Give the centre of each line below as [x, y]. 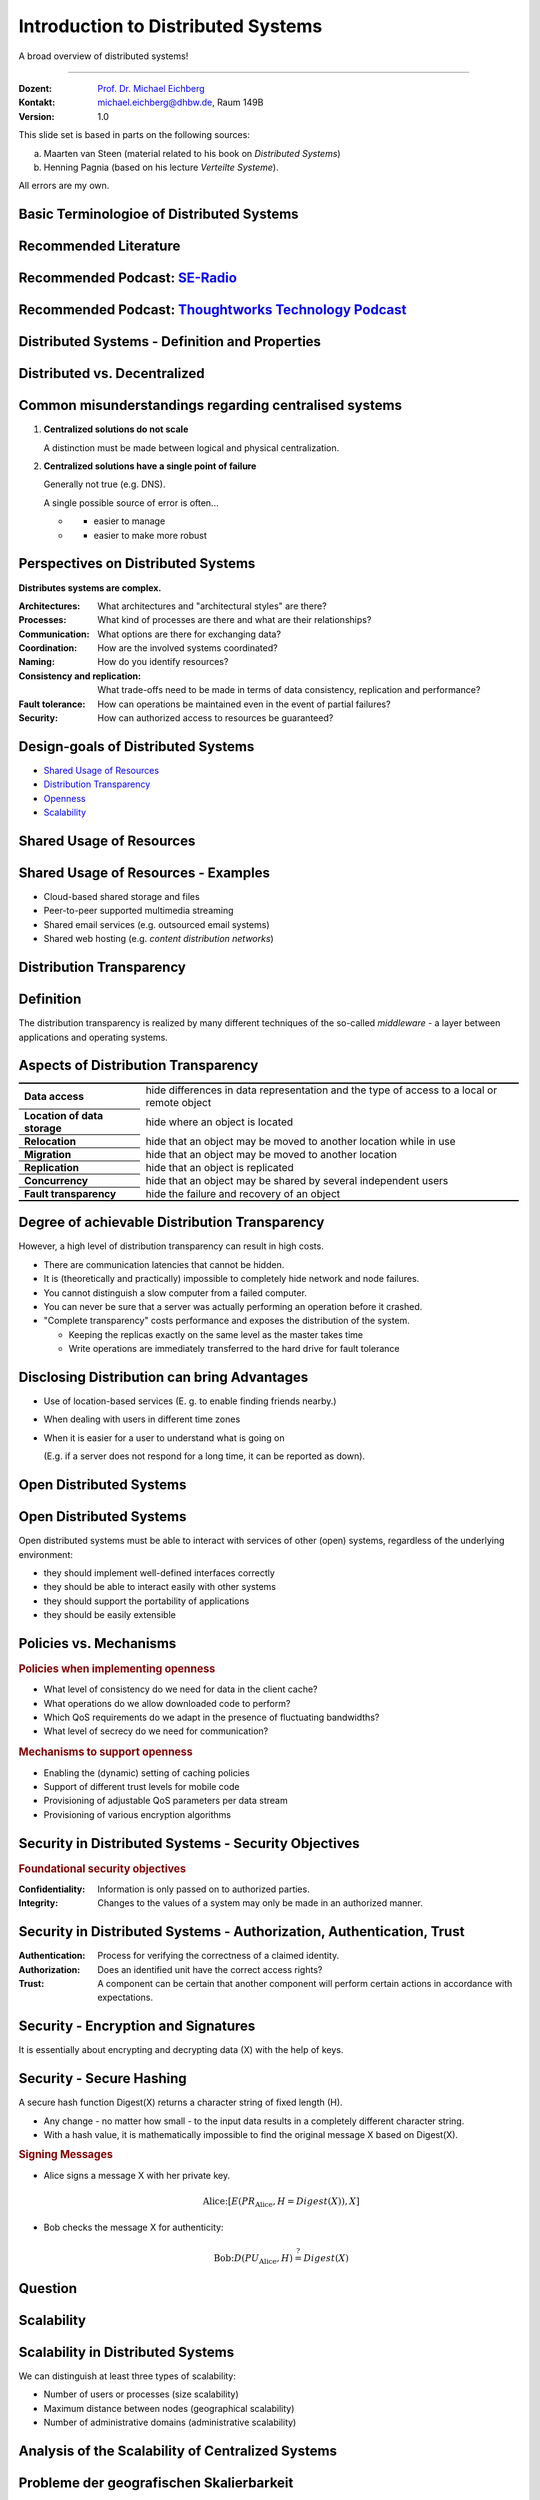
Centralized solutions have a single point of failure [150, 466]
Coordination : [48, 648]
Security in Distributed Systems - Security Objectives [189, 1843]
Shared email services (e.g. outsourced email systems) [156, 924]
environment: [46, 1554]
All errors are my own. [64, 186]
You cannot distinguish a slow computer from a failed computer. [175, 1292]
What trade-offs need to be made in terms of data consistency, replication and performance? [289, 690]
